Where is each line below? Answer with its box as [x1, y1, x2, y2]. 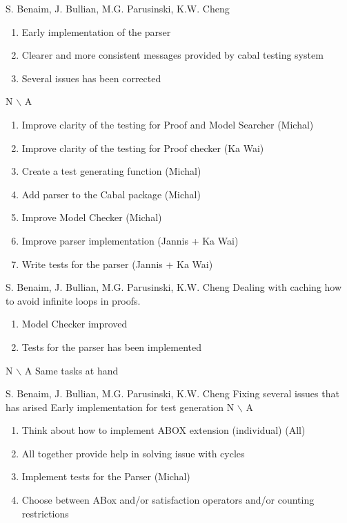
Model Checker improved [21, 316, 128, 331]
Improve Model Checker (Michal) [21, 210, 162, 225]
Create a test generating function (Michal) [21, 164, 201, 178]
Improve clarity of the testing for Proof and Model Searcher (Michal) [21, 117, 314, 131]
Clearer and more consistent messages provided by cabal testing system [21, 48, 324, 62]
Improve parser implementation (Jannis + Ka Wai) [21, 233, 239, 247]
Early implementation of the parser [21, 24, 171, 39]
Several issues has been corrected [21, 70, 161, 85]
